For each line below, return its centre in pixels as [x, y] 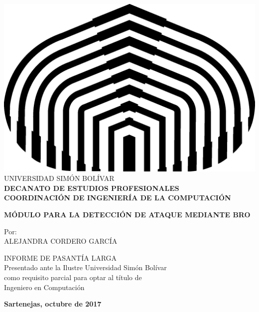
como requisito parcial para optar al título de [73, 277]
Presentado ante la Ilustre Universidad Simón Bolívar [85, 267]
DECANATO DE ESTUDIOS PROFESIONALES [92, 188]
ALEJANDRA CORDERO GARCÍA [61, 241]
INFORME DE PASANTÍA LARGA [61, 257]
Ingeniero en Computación [44, 287]
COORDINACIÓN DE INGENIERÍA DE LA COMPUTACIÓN [118, 198]
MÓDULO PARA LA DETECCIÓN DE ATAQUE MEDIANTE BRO [127, 215]
